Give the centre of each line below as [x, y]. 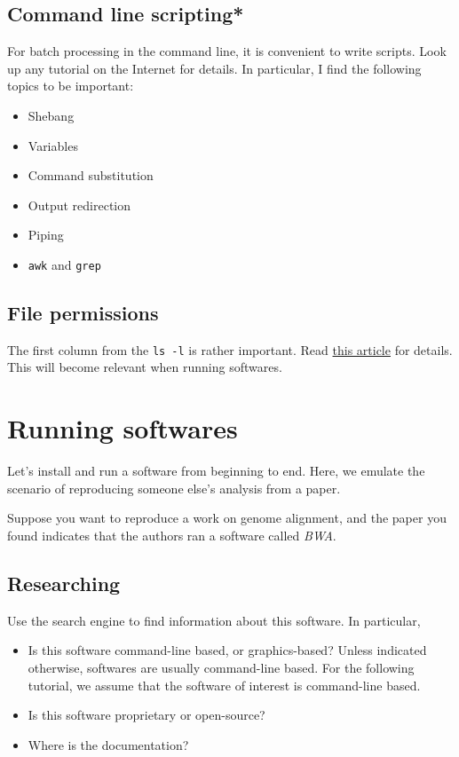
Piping [46, 235]
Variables [53, 145]
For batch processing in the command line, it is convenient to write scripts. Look [227, 51]
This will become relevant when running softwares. [145, 367]
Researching [64, 583]
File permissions [83, 312]
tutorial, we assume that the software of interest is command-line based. [224, 685]
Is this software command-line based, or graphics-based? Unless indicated [227, 650]
